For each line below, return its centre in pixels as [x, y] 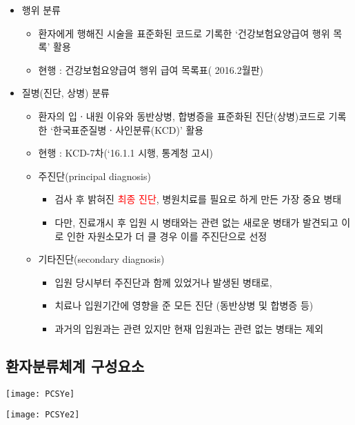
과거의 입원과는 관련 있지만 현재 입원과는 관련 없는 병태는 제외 [189, 328]
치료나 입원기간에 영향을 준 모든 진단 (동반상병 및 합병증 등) [184, 305]
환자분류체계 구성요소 [75, 365]
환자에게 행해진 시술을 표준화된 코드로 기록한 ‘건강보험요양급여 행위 [184, 33]
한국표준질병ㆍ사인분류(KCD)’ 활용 [129, 129]
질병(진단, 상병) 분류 [65, 93]
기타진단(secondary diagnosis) [101, 259]
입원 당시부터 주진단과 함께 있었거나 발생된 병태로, [163, 282]
